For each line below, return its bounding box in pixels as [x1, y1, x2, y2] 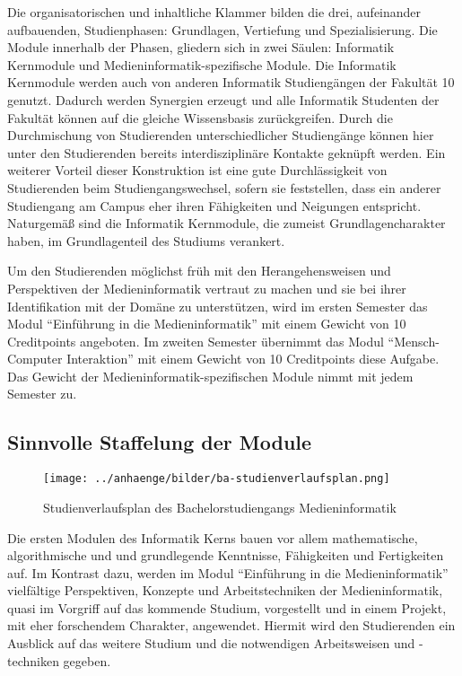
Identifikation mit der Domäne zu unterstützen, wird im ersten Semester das [7, 296, 428, 315]
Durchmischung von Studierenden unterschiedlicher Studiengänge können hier [7, 126, 434, 145]
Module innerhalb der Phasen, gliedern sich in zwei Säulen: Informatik [7, 38, 395, 57]
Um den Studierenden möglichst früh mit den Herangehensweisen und [7, 261, 391, 280]
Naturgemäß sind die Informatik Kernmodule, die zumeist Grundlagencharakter [7, 214, 446, 233]
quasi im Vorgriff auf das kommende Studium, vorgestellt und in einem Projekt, [7, 598, 447, 617]
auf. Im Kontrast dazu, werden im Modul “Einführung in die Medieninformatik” [7, 563, 449, 582]
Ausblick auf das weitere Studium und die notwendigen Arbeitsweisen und [7, 634, 415, 653]
